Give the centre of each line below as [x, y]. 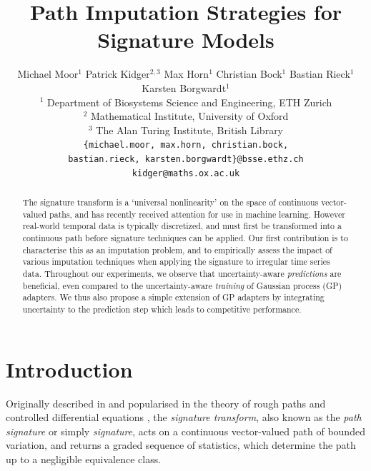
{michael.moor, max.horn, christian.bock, [186, 145]
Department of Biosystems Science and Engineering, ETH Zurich [190, 102]
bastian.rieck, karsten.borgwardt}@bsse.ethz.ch [186, 159]
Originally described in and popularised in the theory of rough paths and [166, 403]
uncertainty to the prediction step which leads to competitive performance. [162, 309]
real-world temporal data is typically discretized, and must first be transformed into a [182, 226]
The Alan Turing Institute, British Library [190, 130]
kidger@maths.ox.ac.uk [186, 173]
